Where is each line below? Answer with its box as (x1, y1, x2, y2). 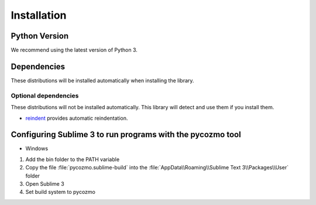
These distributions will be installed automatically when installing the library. (11, 77, 194, 84)
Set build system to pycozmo (25, 189, 96, 196)
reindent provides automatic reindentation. (25, 114, 128, 121)
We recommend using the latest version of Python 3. (11, 47, 138, 54)
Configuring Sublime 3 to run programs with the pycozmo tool (11, 130, 241, 140)
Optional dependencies (11, 91, 79, 99)
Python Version (11, 31, 69, 41)
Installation (11, 9, 67, 22)
